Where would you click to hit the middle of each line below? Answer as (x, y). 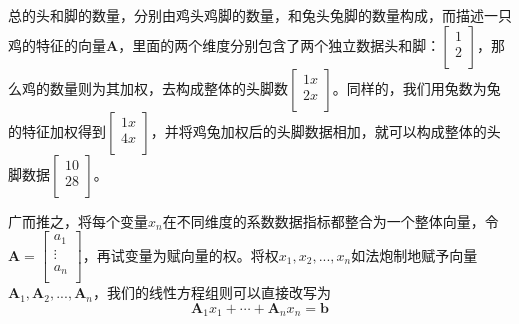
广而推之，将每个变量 (78, 220)
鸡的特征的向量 (57, 44)
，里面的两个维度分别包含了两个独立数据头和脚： (279, 44)
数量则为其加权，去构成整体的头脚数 (168, 87)
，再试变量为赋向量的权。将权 (180, 254)
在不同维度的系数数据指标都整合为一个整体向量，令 (330, 220)
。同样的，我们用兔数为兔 (416, 87)
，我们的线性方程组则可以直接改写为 (211, 292)
